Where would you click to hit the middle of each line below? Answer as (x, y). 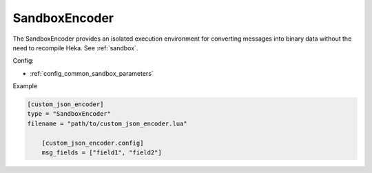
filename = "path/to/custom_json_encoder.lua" (107, 123)
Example (25, 86)
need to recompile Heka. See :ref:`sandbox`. (75, 48)
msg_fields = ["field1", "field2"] (102, 153)
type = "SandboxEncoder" (69, 114)
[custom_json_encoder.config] (93, 143)
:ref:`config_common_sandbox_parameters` (92, 73)
